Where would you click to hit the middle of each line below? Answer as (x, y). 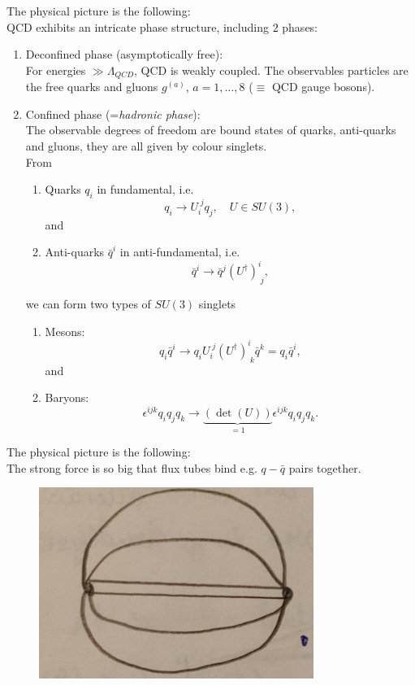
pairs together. (325, 467)
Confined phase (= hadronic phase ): (113, 113)
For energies (56, 70)
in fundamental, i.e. (145, 189)
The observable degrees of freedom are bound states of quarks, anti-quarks (211, 130)
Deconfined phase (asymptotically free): (124, 54)
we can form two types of (88, 304)
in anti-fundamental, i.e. (180, 252)
